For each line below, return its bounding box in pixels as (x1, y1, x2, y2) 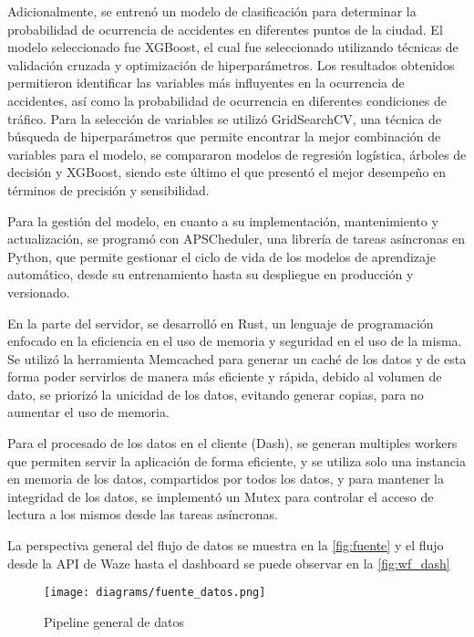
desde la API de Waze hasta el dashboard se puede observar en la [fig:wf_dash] (7, 553, 450, 572)
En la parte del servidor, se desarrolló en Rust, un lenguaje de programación (7, 313, 434, 332)
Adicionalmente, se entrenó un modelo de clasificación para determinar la (7, 2, 417, 20)
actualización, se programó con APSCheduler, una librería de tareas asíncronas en (7, 229, 466, 248)
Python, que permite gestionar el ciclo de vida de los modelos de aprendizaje (7, 246, 436, 266)
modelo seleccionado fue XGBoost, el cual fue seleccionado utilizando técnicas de (7, 37, 459, 57)
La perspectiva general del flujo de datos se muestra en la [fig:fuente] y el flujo (7, 536, 444, 555)
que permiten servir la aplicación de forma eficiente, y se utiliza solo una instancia (7, 451, 466, 470)
